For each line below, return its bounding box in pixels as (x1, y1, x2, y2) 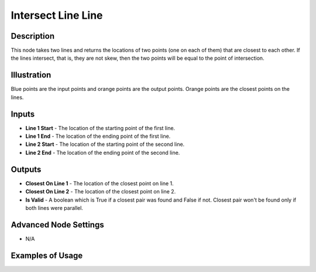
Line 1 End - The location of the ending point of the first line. (25, 132, 171, 140)
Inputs (11, 109, 35, 119)
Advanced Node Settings (11, 220, 105, 230)
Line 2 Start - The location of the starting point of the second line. (25, 141, 185, 148)
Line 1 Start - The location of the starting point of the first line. (25, 124, 176, 131)
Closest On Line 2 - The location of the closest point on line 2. (25, 188, 176, 195)
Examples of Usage (11, 250, 83, 260)
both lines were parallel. (25, 204, 83, 211)
